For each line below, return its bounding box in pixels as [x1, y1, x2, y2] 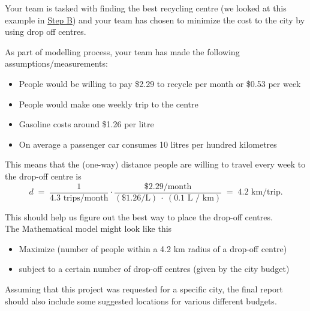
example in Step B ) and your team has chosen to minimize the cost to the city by [5, 13, 305, 26]
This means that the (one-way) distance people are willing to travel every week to [5, 158, 306, 171]
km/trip [251, 188, 281, 196]
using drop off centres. [5, 25, 86, 38]
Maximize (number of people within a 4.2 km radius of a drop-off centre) [19, 242, 287, 255]
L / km [187, 193, 214, 202]
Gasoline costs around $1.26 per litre [19, 118, 154, 130]
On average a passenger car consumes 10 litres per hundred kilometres [19, 137, 277, 150]
